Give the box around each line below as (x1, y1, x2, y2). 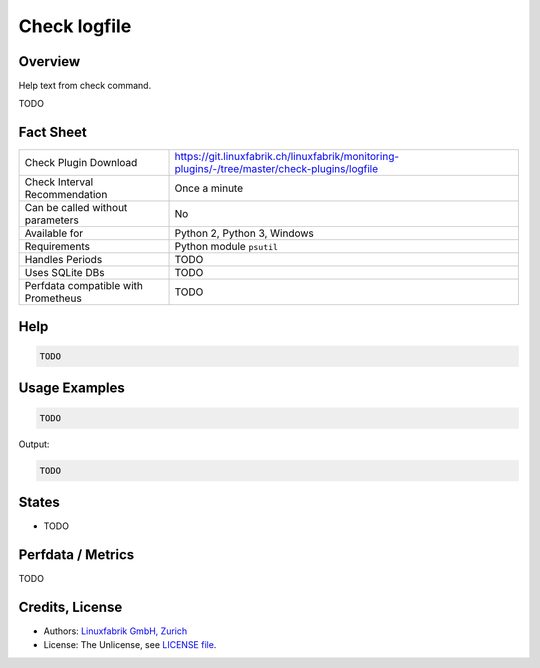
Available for (24, 226, 84, 240)
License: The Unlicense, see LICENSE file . (43, 639, 217, 651)
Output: (18, 438, 50, 450)
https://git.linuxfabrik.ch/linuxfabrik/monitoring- (174, 150, 400, 164)
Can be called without (24, 201, 128, 215)
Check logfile (18, 15, 132, 37)
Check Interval (24, 175, 94, 189)
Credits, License (18, 598, 123, 615)
